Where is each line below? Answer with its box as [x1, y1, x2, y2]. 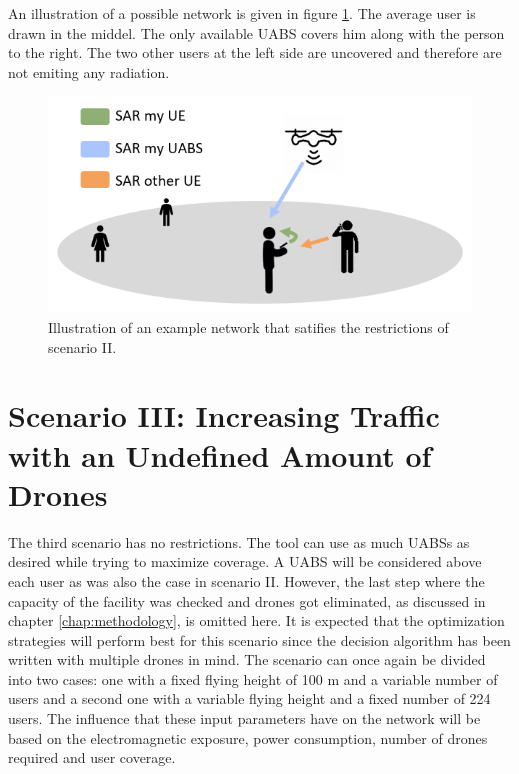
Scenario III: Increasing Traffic [8, 395, 440, 436]
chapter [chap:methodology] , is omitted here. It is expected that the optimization [8, 610, 505, 631]
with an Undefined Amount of [8, 434, 432, 475]
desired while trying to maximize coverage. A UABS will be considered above [8, 551, 482, 572]
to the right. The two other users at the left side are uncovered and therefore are [8, 42, 502, 63]
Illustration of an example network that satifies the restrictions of [48, 317, 449, 338]
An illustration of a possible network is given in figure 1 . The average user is [8, 3, 476, 23]
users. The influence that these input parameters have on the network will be [8, 708, 481, 729]
